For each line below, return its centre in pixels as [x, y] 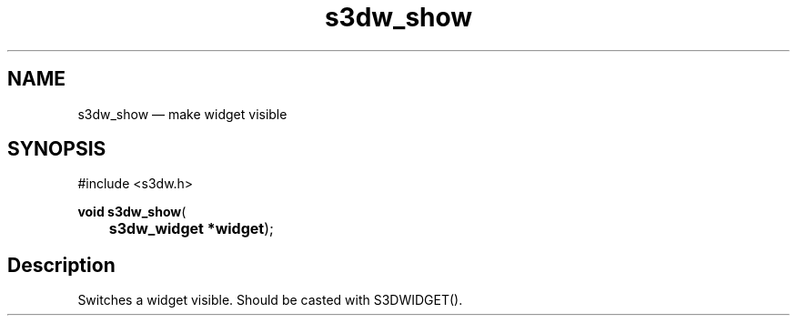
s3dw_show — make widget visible [182, 114]
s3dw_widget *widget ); [191, 229]
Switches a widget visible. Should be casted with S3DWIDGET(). [270, 300]
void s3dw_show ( [132, 212]
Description [61, 265]
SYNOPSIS [57, 149]
